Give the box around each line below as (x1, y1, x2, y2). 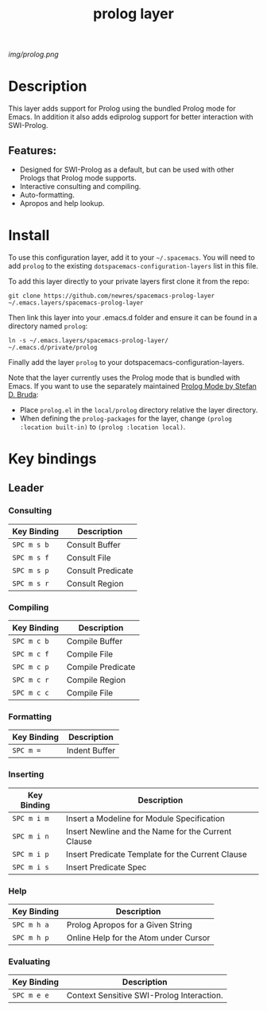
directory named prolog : (8, 321, 88, 331)
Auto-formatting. (19, 190, 75, 199)
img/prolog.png (8, 49, 60, 60)
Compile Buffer (66, 636, 123, 647)
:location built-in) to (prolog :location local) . (19, 422, 186, 432)
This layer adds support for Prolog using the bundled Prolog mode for (8, 104, 236, 114)
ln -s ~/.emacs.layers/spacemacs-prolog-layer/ (8, 336, 169, 344)
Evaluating (8, 955, 51, 966)
